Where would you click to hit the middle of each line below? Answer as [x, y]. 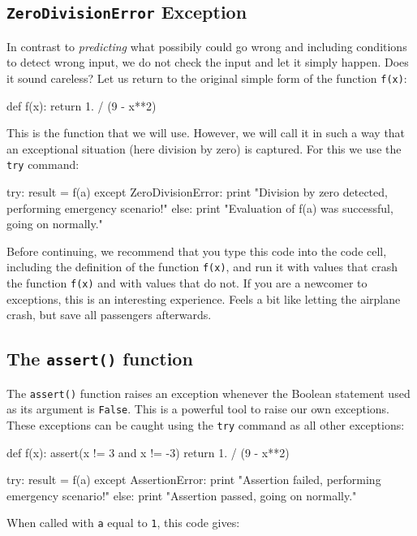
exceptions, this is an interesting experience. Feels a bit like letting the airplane [204, 298]
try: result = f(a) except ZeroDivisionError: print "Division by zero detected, [197, 192]
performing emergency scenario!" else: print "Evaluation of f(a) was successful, [200, 207]
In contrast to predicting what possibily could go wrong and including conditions [207, 46]
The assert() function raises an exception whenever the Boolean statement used [208, 393]
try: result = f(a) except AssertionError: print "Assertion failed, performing [194, 480]
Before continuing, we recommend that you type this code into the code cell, [197, 251]
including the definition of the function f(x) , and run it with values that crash [202, 267]
